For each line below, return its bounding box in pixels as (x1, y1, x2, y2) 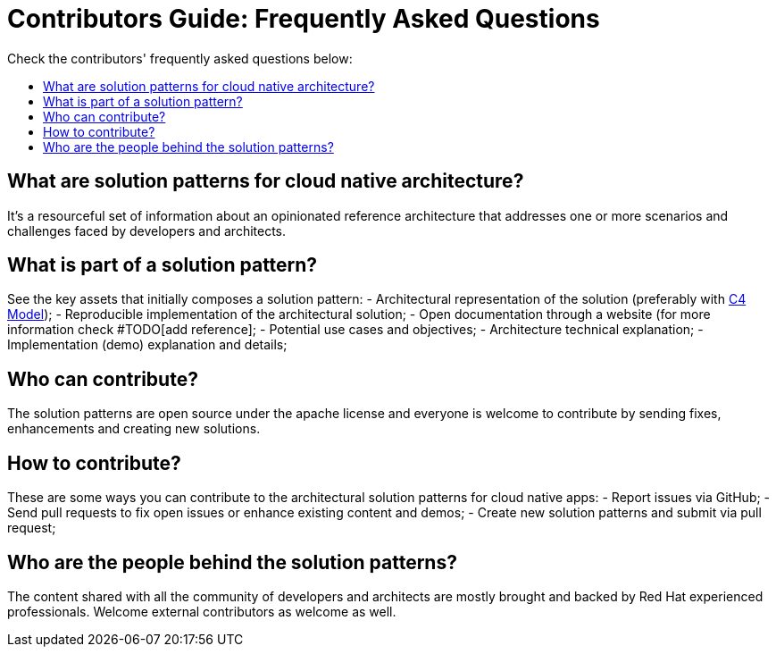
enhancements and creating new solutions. (7, 421, 261, 437)
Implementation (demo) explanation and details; (7, 337, 288, 353)
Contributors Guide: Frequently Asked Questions (7, 4, 600, 34)
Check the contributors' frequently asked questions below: (7, 50, 353, 66)
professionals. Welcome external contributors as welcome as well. (7, 603, 396, 619)
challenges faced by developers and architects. (7, 222, 287, 239)
